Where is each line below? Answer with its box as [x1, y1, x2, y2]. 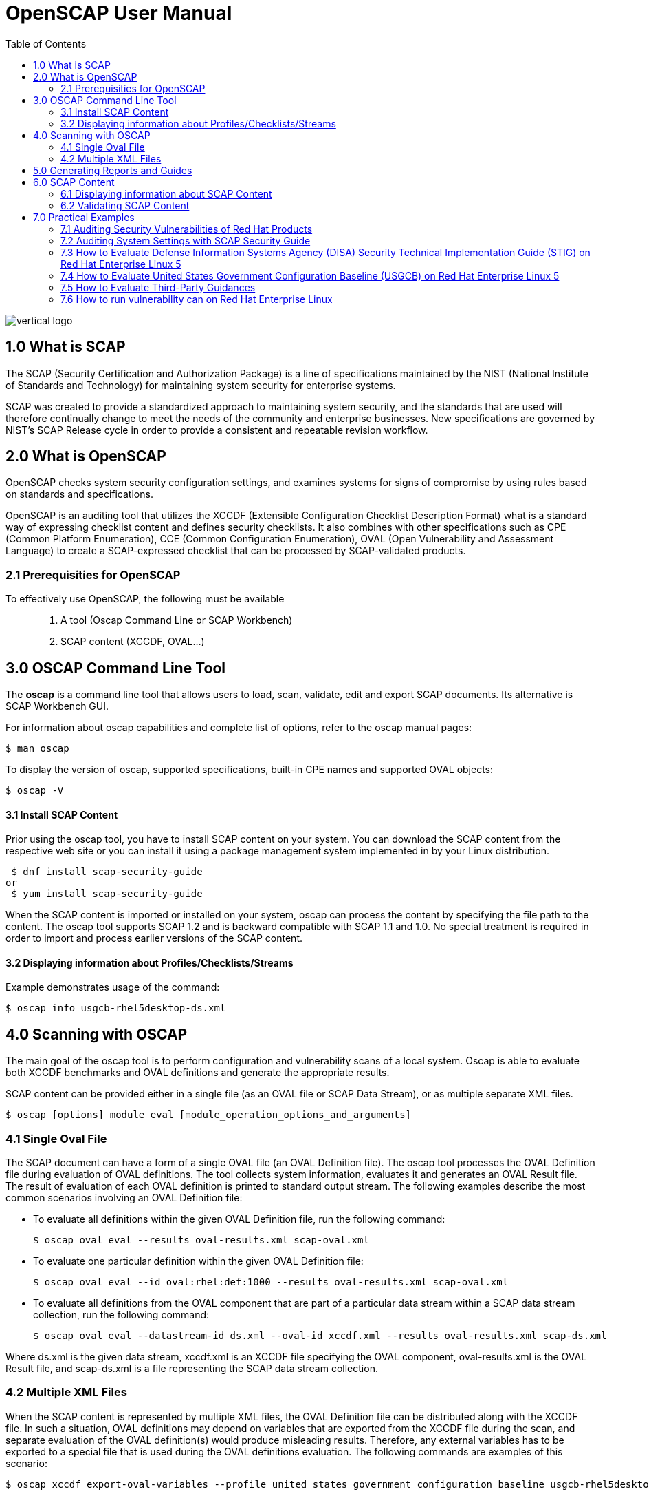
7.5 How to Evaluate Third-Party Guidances [60, 281, 256, 293]
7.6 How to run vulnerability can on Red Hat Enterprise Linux [60, 293, 333, 305]
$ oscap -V [5, 785, 64, 797]
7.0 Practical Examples [33, 211, 135, 223]
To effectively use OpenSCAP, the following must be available [5, 593, 285, 605]
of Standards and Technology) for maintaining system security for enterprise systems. [5, 379, 396, 391]
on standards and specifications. [5, 488, 153, 501]
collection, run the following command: [33, 1309, 210, 1321]
